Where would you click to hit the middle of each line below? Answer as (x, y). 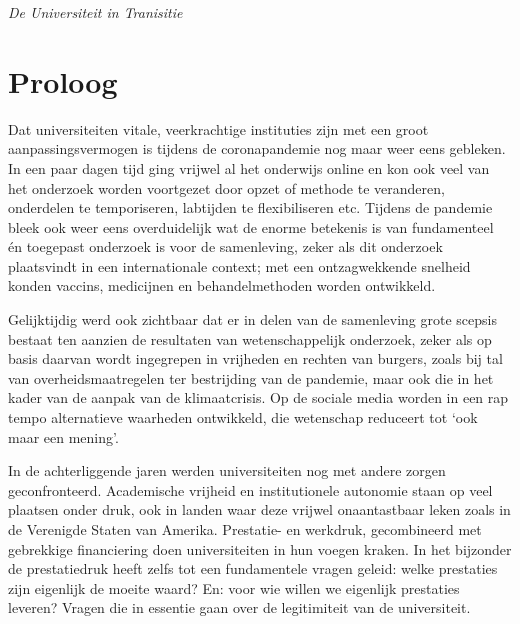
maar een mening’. (63, 436)
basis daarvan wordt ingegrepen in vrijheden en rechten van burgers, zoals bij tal (255, 358)
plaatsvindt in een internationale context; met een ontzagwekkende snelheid (239, 265)
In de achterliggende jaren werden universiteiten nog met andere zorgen (227, 470)
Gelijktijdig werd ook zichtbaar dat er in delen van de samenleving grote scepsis (252, 319)
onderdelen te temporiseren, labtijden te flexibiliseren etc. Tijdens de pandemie (250, 207)
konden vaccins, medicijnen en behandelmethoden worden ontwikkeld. (222, 285)
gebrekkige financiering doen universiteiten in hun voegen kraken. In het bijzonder (260, 548)
